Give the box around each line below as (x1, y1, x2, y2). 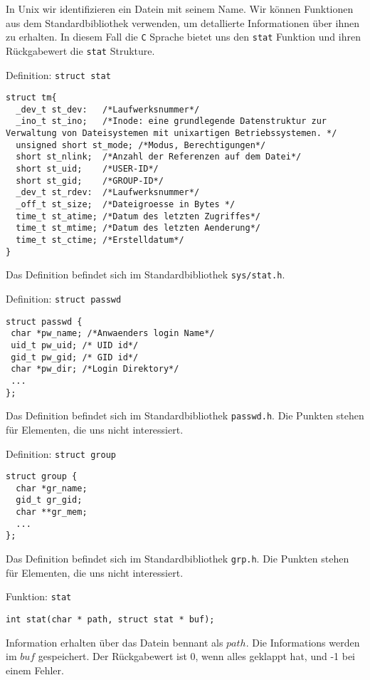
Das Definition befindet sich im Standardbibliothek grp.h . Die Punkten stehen (6, 551, 349, 566)
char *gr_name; (16, 483, 88, 493)
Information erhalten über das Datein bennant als (6, 634, 223, 649)
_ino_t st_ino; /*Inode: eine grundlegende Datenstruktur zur (16, 116, 327, 127)
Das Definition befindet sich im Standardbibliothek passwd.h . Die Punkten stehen (6, 408, 364, 423)
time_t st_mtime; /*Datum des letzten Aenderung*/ (16, 223, 260, 234)
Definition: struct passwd (6, 291, 122, 305)
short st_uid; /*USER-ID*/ (16, 164, 159, 174)
